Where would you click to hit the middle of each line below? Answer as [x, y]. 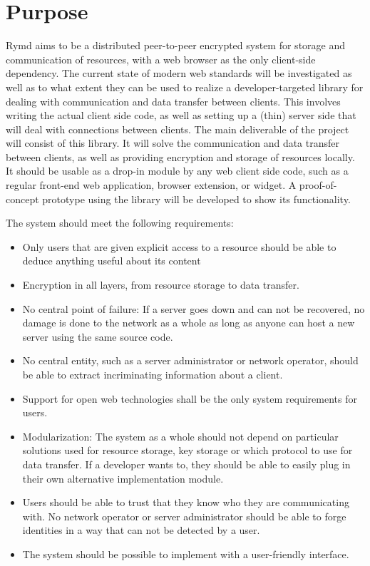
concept [22, 199]
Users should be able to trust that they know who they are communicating [186, 502]
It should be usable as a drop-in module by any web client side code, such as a [177, 171]
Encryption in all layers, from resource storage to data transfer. [161, 285]
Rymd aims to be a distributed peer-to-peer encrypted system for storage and [176, 45]
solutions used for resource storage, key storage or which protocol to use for [187, 450]
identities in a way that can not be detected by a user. [141, 530]
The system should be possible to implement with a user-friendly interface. [186, 554]
